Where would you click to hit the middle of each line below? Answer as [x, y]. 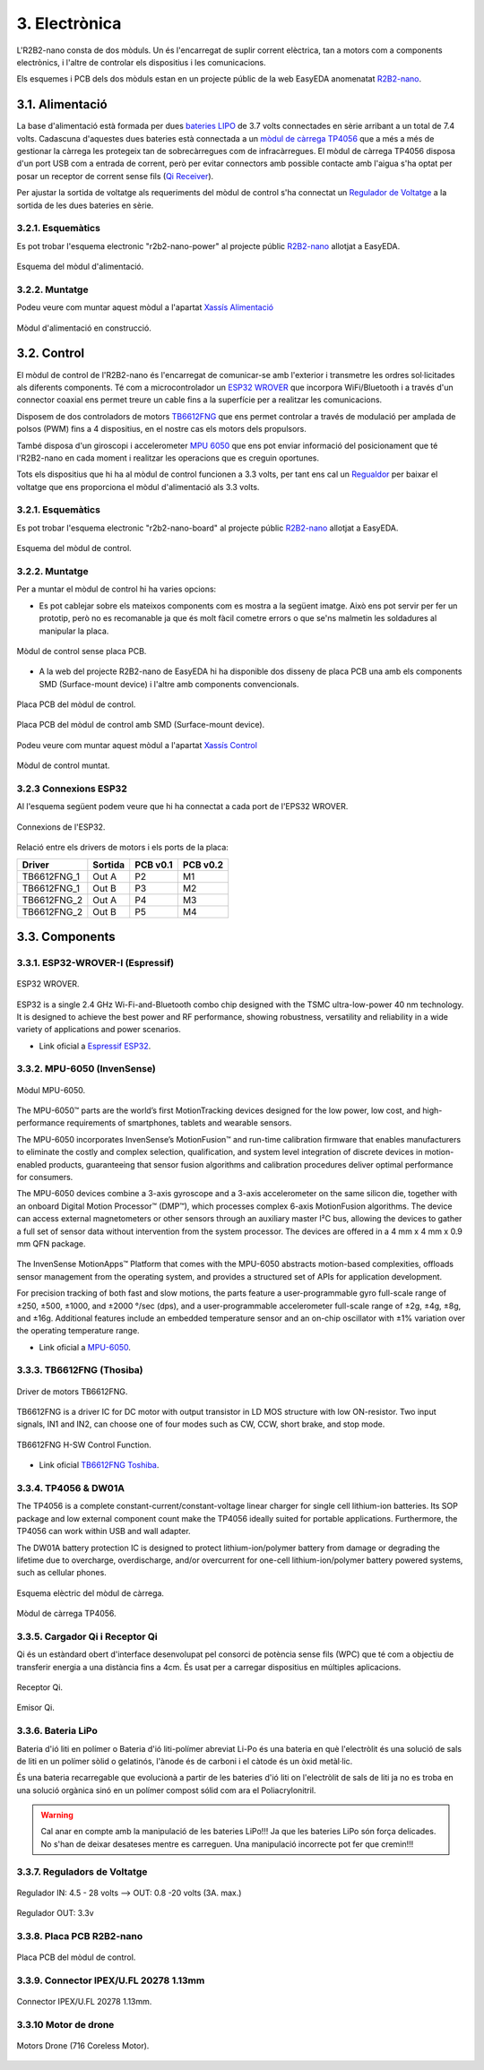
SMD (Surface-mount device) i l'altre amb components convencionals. [169, 684]
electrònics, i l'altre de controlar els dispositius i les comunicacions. [141, 62]
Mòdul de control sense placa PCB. [82, 651]
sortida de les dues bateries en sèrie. [85, 205]
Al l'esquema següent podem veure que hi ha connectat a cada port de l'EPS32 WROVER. [182, 806]
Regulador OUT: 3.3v [55, 1913]
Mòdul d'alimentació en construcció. [84, 328]
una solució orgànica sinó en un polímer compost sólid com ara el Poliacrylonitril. [166, 1790]
